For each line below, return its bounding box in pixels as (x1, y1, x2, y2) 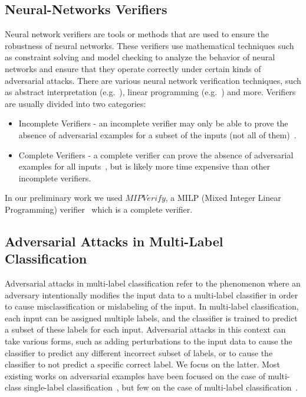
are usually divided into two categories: (5, 97, 146, 109)
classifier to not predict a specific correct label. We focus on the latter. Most (5, 358, 280, 370)
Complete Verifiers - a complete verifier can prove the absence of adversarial (18, 148, 294, 161)
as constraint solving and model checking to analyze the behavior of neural (5, 51, 275, 63)
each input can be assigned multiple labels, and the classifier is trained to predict (5, 311, 298, 324)
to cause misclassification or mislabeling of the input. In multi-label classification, (5, 300, 299, 313)
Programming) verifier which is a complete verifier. (5, 203, 193, 215)
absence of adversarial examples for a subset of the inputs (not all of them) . (18, 128, 297, 141)
